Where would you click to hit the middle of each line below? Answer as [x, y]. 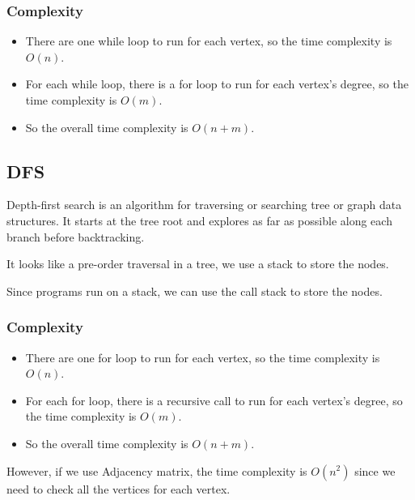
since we [375, 470]
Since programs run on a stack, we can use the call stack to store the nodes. [195, 291]
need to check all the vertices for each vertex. [119, 488]
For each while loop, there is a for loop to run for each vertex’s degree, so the [217, 84]
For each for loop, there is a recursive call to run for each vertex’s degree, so [214, 400]
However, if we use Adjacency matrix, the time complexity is [157, 470]
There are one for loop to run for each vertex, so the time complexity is [203, 357]
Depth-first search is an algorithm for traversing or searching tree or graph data [204, 205]
